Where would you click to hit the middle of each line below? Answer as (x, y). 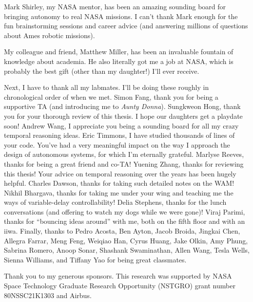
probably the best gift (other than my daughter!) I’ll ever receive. (102, 71)
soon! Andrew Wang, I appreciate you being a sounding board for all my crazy (121, 125)
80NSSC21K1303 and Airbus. (48, 295)
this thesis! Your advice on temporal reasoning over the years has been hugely (120, 173)
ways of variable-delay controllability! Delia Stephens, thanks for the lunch (115, 202)
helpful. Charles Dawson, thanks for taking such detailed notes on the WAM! (119, 183)
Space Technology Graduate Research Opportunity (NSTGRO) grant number (120, 286)
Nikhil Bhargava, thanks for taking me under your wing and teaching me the (119, 192)
